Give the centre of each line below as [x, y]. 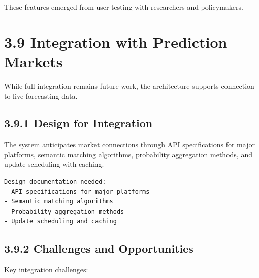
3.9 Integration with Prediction [116, 41]
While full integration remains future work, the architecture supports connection [129, 85]
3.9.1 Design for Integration [78, 123]
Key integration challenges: [46, 270]
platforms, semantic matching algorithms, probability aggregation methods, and [128, 154]
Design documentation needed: [55, 182]
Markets [34, 61]
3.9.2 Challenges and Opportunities [99, 248]
